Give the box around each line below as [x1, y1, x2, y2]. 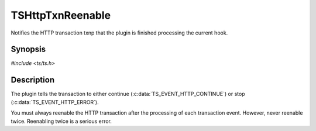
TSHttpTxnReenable [11, 9, 111, 22]
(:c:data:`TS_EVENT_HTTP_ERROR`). [11, 98, 99, 105]
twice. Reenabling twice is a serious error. [11, 118, 112, 125]
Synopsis [11, 44, 46, 54]
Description [11, 75, 55, 85]
